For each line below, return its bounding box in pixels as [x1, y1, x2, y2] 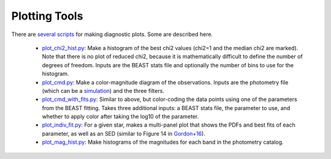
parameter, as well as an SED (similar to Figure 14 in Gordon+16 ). [42, 130, 205, 137]
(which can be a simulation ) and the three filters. [42, 87, 165, 94]
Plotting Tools [11, 9, 83, 23]
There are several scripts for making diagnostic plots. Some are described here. [11, 31, 213, 38]
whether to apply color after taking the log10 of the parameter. [42, 113, 199, 120]
